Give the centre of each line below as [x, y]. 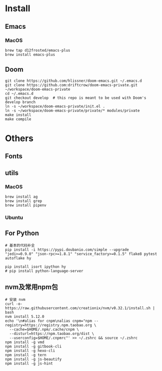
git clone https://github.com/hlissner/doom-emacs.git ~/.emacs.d [73, 81]
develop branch [20, 102]
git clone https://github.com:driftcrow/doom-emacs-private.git [71, 85]
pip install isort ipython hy [36, 267]
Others [19, 138]
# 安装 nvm [15, 299]
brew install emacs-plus [30, 55]
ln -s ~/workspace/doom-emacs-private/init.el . [55, 106]
